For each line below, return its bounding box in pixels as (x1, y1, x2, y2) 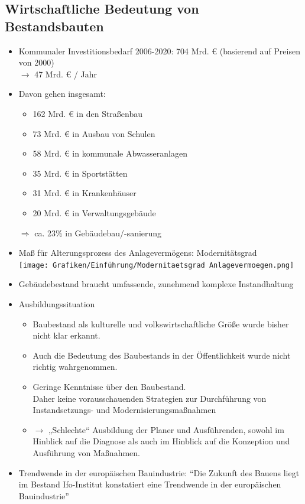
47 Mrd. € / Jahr (34, 67, 98, 80)
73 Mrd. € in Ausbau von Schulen (33, 127, 155, 139)
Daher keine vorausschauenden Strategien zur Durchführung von (33, 392, 267, 404)
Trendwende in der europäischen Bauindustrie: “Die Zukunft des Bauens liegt (18, 466, 300, 479)
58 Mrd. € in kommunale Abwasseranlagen (33, 147, 187, 160)
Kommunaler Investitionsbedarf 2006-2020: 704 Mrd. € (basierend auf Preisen (18, 44, 300, 57)
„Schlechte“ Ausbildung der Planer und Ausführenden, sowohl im (48, 423, 284, 435)
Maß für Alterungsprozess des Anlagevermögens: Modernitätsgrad (18, 246, 257, 259)
